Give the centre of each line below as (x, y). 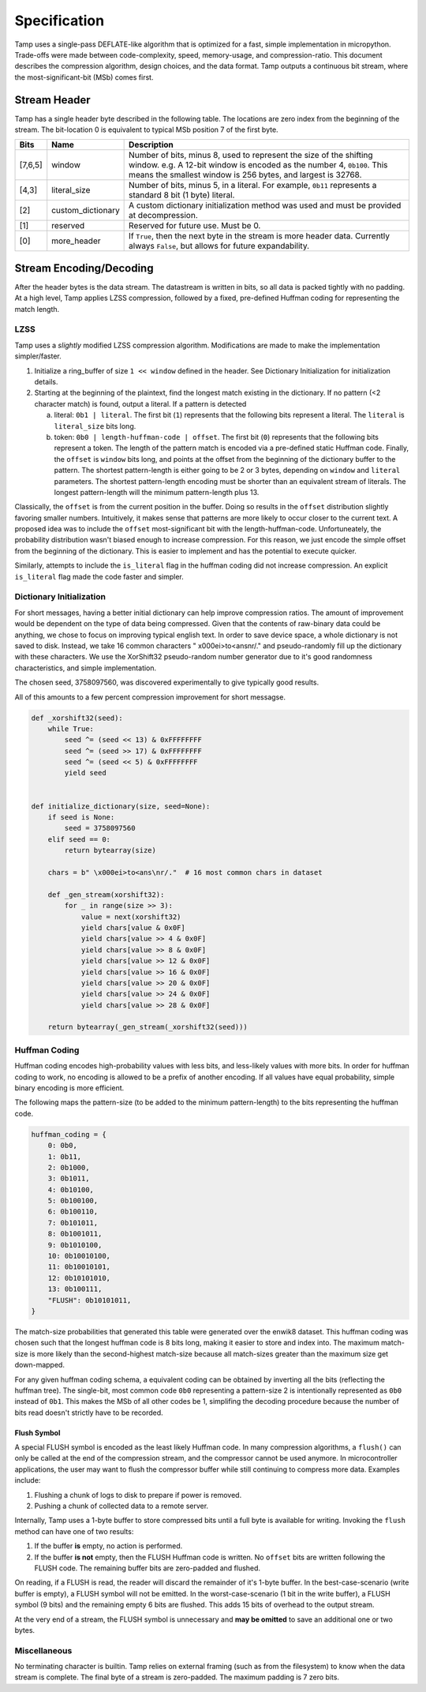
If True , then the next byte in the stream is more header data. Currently (260, 236)
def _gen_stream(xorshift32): (106, 895)
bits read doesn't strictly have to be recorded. (89, 1413)
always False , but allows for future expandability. (219, 246)
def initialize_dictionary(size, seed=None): (121, 806)
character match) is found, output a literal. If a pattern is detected (140, 403)
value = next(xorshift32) (131, 917)
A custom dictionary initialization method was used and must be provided (265, 205)
